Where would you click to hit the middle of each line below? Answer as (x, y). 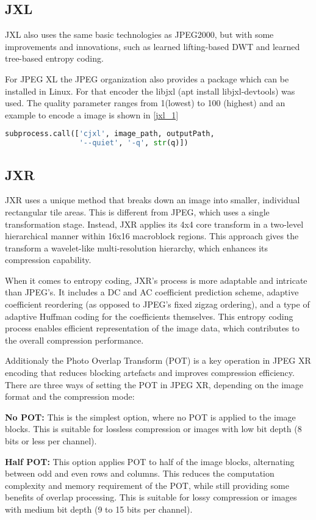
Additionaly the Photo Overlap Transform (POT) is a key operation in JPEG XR (158, 360)
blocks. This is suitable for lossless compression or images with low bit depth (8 (153, 429)
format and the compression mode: (70, 396)
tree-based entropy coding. (54, 58)
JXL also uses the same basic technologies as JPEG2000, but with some (139, 34)
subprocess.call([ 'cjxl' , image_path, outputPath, (110, 134)
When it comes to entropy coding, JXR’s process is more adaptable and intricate (156, 280)
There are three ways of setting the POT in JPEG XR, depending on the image (154, 384)
